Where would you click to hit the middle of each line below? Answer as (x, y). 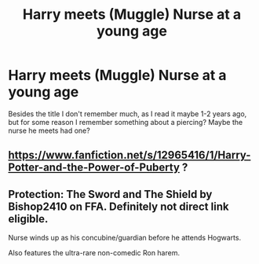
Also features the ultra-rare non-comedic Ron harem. (94, 253)
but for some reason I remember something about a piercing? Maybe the (126, 122)
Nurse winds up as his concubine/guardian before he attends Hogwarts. (125, 238)
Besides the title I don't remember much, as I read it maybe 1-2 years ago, (128, 114)
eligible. (28, 219)
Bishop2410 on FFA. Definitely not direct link (119, 206)
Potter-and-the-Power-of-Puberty (94, 168)
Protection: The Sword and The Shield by (110, 194)
